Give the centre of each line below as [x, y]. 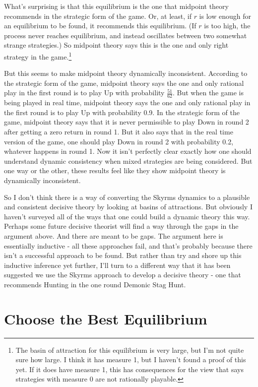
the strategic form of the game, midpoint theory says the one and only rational [124, 83]
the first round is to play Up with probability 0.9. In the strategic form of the [122, 112]
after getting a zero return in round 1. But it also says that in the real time [119, 132]
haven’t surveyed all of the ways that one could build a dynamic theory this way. [127, 216]
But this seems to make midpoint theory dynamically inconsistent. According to [126, 73]
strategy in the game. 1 [38, 56]
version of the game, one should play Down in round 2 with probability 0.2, [119, 141]
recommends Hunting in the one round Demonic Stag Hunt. [95, 284]
